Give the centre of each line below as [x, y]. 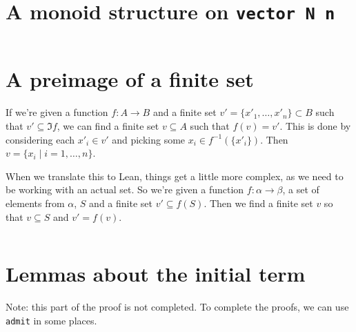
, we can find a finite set [108, 125]
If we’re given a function [57, 112]
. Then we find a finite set [258, 203]
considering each [40, 139]
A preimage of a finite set [130, 79]
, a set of [301, 189]
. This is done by [315, 125]
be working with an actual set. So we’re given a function [125, 189]
